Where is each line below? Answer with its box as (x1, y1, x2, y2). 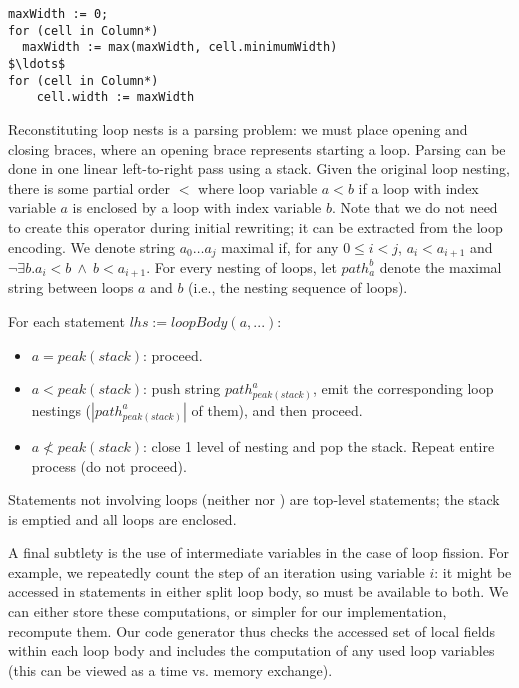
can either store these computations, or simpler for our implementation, (8, 601, 447, 622)
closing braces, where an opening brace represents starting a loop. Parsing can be (8, 138, 506, 159)
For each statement (8, 311, 125, 331)
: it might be (434, 561, 512, 582)
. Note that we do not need (332, 197, 498, 218)
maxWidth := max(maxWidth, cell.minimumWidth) (22, 40, 338, 55)
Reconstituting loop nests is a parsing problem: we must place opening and (8, 118, 468, 139)
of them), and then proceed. (191, 399, 363, 420)
